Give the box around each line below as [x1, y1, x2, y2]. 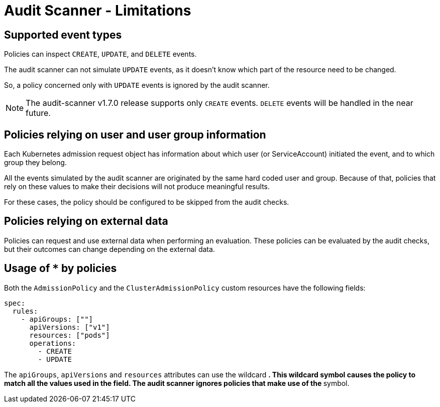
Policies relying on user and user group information [4, 128, 266, 141]
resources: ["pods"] [29, 331, 110, 339]
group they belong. [4, 158, 67, 167]
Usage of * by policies [4, 262, 117, 275]
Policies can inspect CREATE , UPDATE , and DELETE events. [4, 50, 197, 59]
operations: [29, 339, 76, 347]
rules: [12, 307, 38, 315]
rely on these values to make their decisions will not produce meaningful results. [4, 182, 270, 191]
